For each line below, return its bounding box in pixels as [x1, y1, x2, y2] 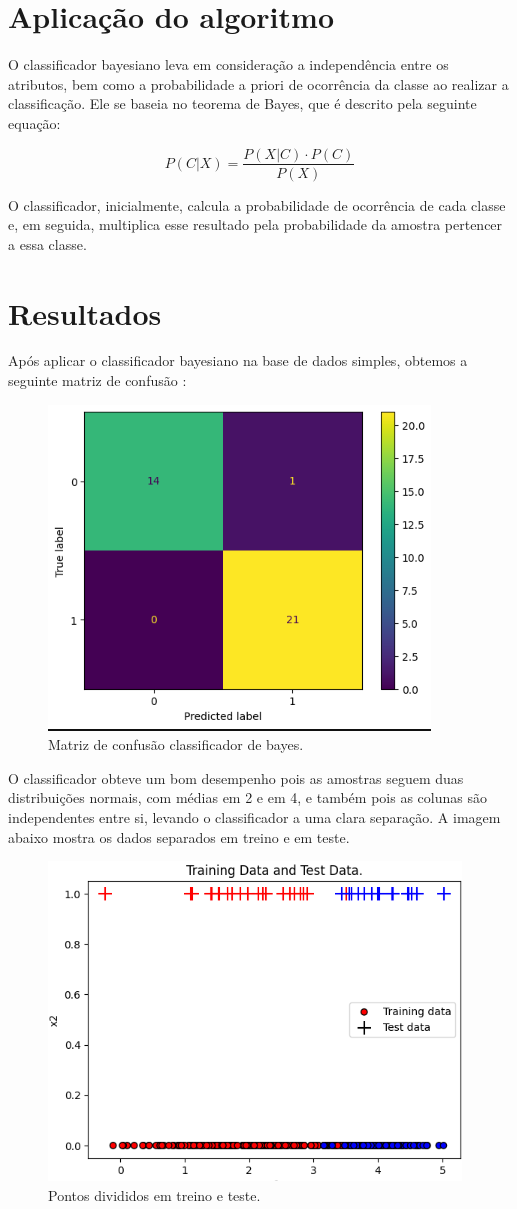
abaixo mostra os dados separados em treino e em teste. [8, 826, 350, 847]
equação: [8, 112, 61, 133]
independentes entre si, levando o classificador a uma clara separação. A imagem [8, 807, 501, 828]
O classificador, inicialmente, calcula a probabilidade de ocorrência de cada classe [8, 194, 506, 215]
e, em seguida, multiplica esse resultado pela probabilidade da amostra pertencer [8, 214, 503, 235]
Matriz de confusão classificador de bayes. [48, 734, 304, 755]
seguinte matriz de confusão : [8, 370, 187, 391]
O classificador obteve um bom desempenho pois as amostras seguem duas [8, 767, 464, 788]
